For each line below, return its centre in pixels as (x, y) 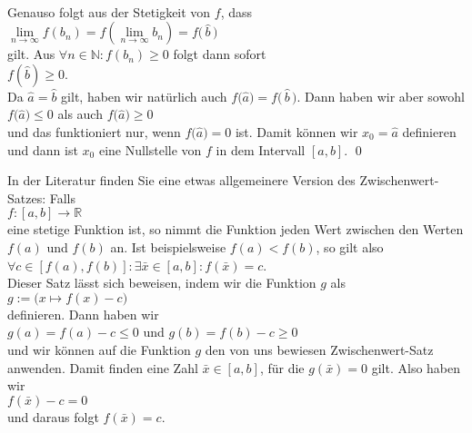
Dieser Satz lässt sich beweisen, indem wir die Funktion (162, 283)
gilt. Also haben (416, 367)
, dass (236, 11)
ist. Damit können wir (296, 131)
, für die (282, 367)
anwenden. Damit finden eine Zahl (103, 367)
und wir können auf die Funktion (99, 349)
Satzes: (27, 197)
